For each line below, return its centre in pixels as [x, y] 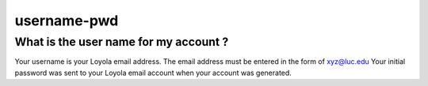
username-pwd [67, 21]
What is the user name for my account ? [122, 42]
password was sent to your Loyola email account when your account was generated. [153, 73]
